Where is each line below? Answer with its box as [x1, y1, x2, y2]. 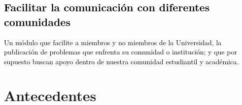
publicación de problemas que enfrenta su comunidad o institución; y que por [4, 47, 237, 57]
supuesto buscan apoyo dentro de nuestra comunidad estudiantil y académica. [4, 56, 239, 66]
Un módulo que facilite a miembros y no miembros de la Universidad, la [4, 37, 222, 47]
